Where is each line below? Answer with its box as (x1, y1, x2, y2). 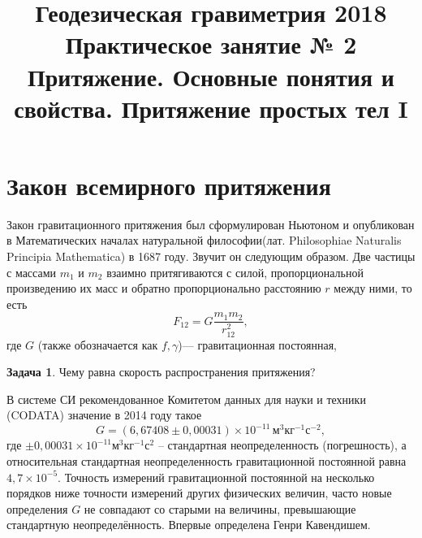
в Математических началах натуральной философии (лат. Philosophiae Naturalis (6, 232, 402, 249)
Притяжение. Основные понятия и (28, 59, 394, 93)
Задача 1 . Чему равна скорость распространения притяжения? (6, 363, 316, 380)
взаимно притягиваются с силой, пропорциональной (106, 263, 364, 280)
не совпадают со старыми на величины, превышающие (84, 500, 356, 517)
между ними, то (334, 280, 412, 297)
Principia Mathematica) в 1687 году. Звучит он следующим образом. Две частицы (6, 248, 416, 265)
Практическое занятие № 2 (65, 28, 357, 61)
